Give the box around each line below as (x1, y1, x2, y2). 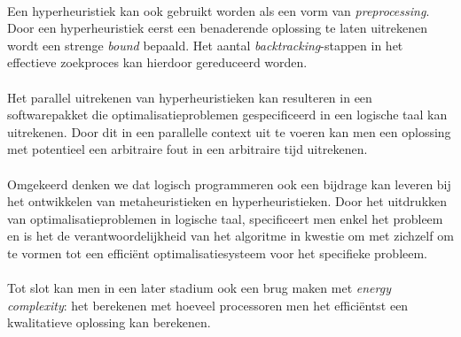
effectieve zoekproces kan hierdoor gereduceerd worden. (7, 53, 308, 72)
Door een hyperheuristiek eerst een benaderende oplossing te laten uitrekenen (7, 19, 428, 37)
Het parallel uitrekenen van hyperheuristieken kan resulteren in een (7, 88, 372, 106)
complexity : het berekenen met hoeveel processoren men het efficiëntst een (7, 295, 409, 314)
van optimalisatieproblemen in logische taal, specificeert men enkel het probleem (7, 209, 443, 227)
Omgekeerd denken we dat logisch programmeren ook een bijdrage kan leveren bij (7, 174, 451, 193)
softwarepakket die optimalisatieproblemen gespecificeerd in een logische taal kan (7, 105, 448, 124)
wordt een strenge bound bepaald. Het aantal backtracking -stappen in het (7, 35, 403, 54)
